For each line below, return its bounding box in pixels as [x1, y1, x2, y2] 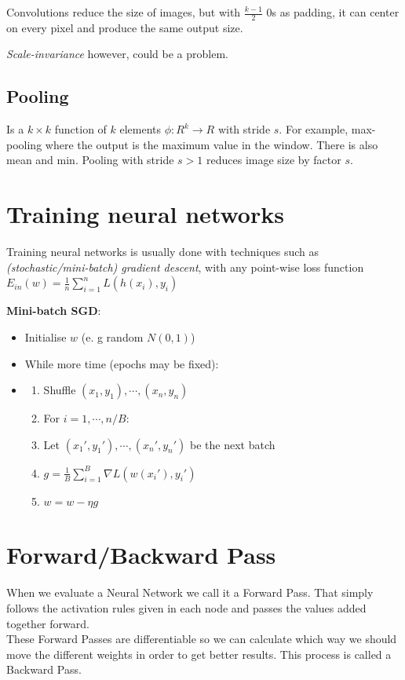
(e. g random [81, 328, 144, 345]
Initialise [24, 328, 67, 345]
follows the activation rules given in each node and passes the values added [6, 600, 367, 616]
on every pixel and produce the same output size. [6, 19, 243, 35]
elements [119, 121, 162, 137]
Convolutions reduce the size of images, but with [6, 4, 241, 20]
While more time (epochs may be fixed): [24, 355, 219, 371]
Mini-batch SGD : [6, 302, 101, 319]
